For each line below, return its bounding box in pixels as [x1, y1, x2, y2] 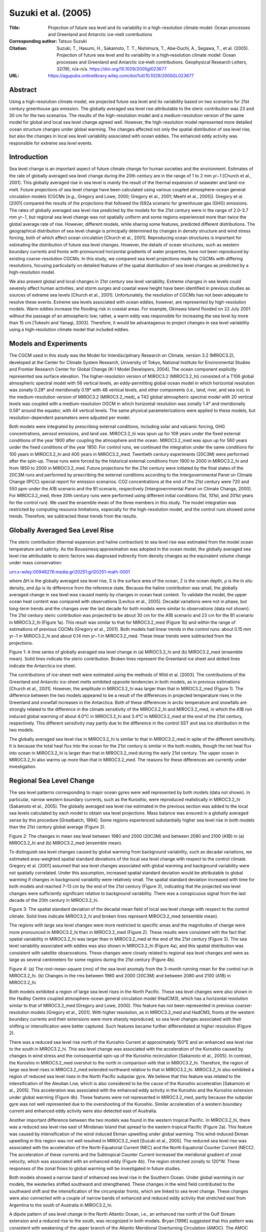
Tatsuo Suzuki [58, 38, 87, 44]
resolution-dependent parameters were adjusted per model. [9, 414, 131, 420]
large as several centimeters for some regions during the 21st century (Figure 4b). [9, 957, 175, 963]
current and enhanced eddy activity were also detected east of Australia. [9, 1108, 158, 1114]
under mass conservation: [9, 560, 63, 566]
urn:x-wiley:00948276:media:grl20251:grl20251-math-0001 [9, 569, 130, 575]
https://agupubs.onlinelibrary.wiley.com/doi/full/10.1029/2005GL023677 [48, 73, 194, 79]
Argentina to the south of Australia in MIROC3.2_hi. [9, 1202, 113, 1208]
